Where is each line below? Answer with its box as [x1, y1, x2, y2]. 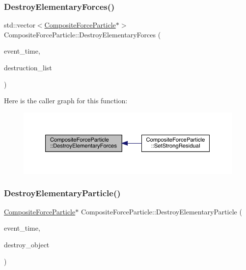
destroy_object [4, 239, 50, 249]
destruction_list [4, 62, 52, 72]
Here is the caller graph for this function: [4, 95, 128, 106]
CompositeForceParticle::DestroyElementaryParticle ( [81, 206, 242, 216]
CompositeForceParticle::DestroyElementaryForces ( [4, 29, 161, 39]
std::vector [4, 20, 35, 30]
